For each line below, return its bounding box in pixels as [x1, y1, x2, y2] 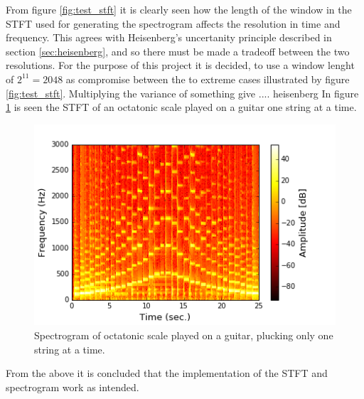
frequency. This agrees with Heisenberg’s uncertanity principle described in [6, 30, 332, 45]
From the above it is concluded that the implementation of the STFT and [6, 366, 328, 381]
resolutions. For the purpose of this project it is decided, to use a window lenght [6, 58, 355, 73]
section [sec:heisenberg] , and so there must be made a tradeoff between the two [6, 43, 350, 58]
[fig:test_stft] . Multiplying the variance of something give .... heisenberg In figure [6, 85, 359, 100]
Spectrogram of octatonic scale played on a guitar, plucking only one [34, 328, 333, 342]
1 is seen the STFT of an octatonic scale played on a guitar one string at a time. [6, 100, 357, 115]
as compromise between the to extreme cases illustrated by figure [65, 71, 350, 86]
